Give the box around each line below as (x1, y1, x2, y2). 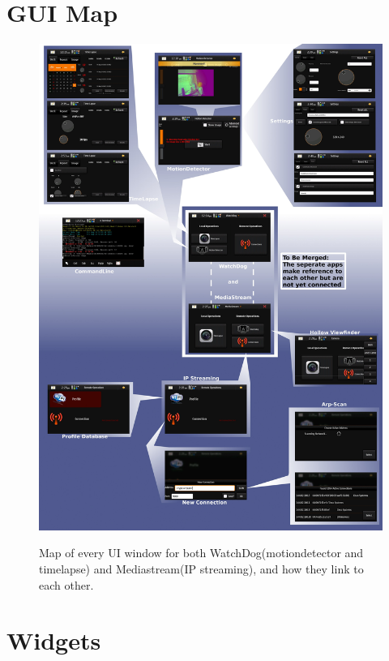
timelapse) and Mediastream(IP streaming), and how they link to (39, 560, 364, 577)
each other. (39, 576, 94, 593)
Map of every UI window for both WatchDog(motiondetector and (39, 544, 364, 561)
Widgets (6, 624, 101, 657)
